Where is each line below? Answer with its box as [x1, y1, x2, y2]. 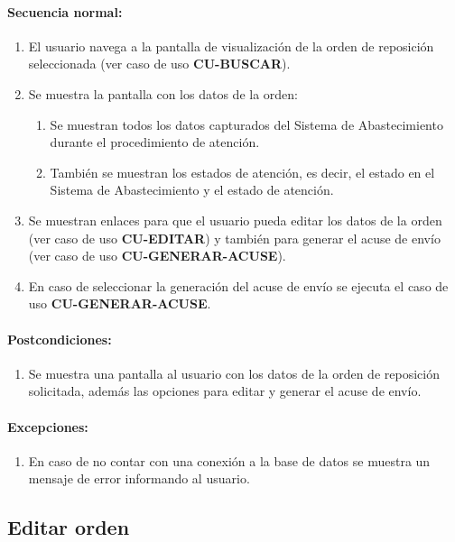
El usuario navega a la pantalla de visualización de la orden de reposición [28, 36, 434, 55]
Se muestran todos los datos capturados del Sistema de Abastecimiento [50, 115, 443, 133]
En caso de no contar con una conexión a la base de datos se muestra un [28, 451, 431, 470]
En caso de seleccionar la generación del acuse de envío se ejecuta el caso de [28, 276, 449, 295]
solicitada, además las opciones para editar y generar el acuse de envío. [28, 381, 422, 400]
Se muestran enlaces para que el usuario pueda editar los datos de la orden [28, 210, 442, 229]
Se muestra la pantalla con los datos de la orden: [28, 84, 298, 103]
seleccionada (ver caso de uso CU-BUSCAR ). [28, 54, 291, 73]
